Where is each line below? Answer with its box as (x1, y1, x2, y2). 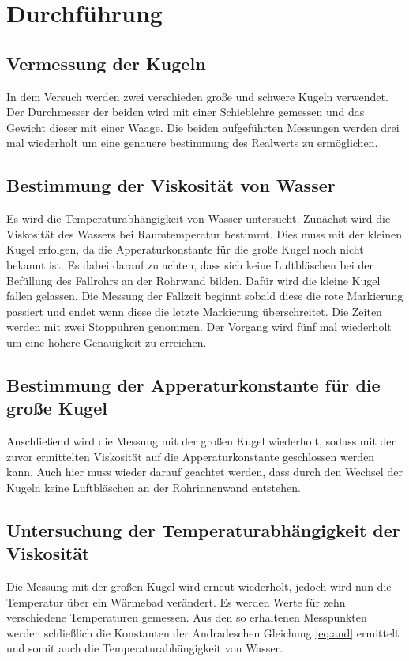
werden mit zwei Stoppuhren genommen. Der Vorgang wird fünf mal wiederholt (6, 318, 392, 335)
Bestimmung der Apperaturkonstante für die (6, 372, 381, 396)
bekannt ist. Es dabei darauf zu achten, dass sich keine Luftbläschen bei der (6, 256, 373, 272)
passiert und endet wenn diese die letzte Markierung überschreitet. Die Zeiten (6, 302, 382, 319)
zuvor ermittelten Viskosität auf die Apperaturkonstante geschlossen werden (6, 448, 375, 464)
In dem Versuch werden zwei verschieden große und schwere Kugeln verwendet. (6, 88, 388, 104)
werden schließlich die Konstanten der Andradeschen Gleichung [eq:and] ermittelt (6, 624, 400, 640)
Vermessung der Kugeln (6, 51, 206, 75)
